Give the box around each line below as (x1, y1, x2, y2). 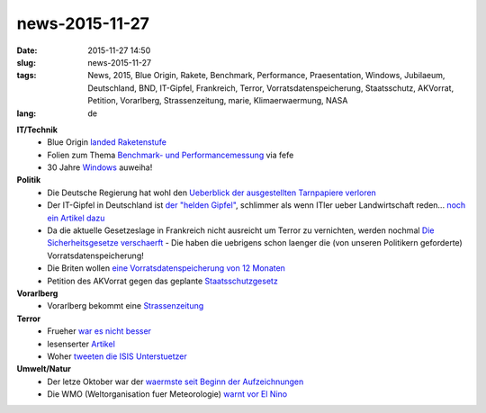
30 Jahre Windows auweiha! (47, 162, 153, 173)
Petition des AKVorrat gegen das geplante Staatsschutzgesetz (47, 275, 278, 286)
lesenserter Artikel (47, 338, 116, 349)
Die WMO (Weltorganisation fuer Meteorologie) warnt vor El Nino (47, 389, 288, 400)
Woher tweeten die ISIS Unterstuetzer (47, 351, 188, 362)
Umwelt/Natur (16, 364, 71, 374)
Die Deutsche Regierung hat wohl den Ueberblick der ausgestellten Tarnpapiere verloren (47, 187, 377, 198)
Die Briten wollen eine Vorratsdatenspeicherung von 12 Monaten (47, 263, 285, 274)
